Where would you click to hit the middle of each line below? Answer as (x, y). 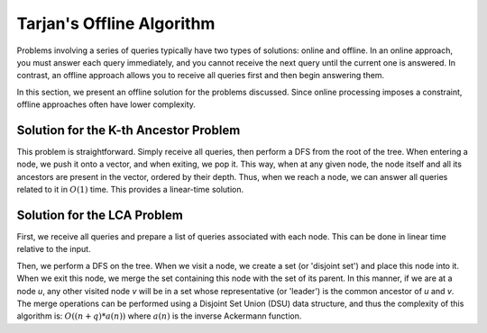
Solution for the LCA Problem (100, 215)
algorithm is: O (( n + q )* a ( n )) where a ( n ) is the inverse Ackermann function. (159, 316)
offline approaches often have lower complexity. (106, 104)
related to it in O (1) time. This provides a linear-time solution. (130, 190)
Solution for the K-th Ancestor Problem (129, 130)
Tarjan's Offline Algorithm (116, 23)
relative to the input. (54, 249)
